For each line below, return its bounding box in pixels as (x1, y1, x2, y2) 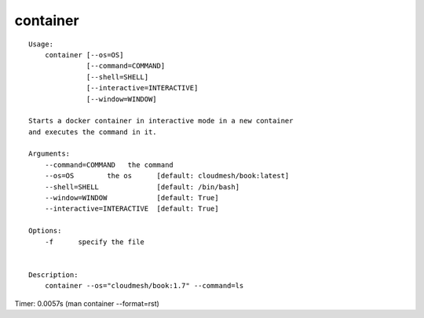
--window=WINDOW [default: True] (44, 193, 219, 203)
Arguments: (28, 149, 71, 159)
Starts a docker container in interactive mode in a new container (28, 116, 294, 126)
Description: (28, 270, 79, 279)
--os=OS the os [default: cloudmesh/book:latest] (44, 171, 290, 181)
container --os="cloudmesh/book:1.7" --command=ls (44, 281, 244, 291)
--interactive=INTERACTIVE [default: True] (44, 204, 219, 214)
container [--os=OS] (44, 50, 124, 59)
